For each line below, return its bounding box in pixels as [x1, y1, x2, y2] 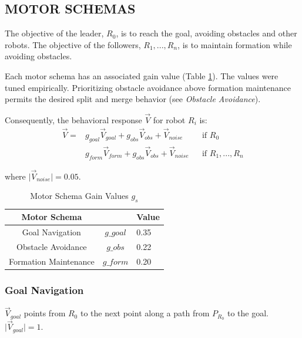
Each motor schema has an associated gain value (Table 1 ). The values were [5, 69, 278, 82]
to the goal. [227, 307, 269, 319]
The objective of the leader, [5, 27, 104, 39]
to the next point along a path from [80, 307, 210, 319]
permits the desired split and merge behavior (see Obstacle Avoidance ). [5, 93, 261, 105]
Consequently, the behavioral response [5, 113, 142, 126]
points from [24, 307, 66, 319]
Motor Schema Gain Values [30, 190, 129, 202]
